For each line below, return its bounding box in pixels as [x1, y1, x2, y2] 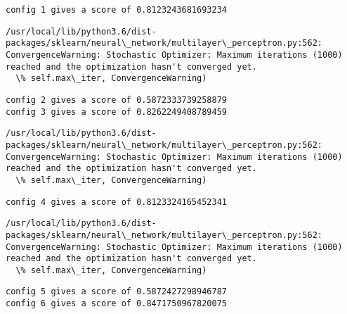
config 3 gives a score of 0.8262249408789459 [6, 106, 227, 117]
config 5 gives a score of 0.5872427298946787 [6, 287, 227, 297]
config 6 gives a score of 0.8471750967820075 [6, 299, 227, 309]
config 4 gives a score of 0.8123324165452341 [6, 196, 227, 207]
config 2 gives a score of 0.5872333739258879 [6, 94, 227, 105]
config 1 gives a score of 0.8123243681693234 [6, 5, 227, 15]
